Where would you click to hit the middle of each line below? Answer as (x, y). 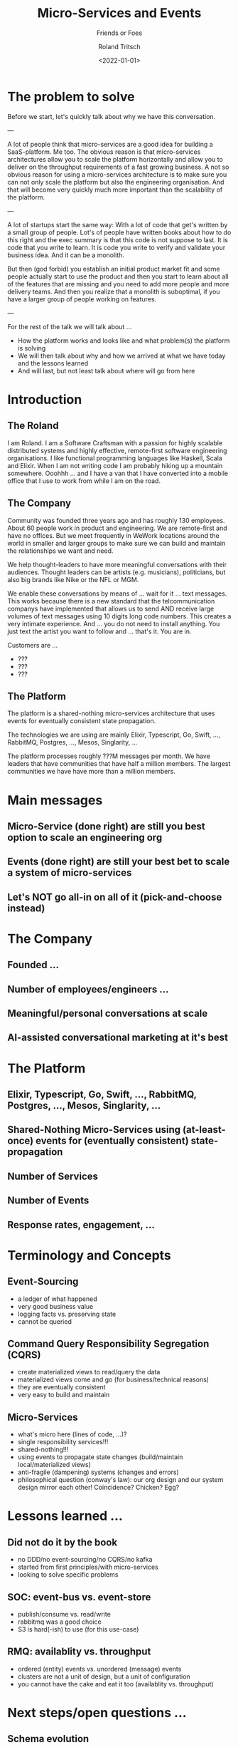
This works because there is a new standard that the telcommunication (111, 601)
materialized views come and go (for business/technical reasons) (113, 1379)
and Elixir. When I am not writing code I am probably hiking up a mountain (115, 465)
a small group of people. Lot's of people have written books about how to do (119, 232)
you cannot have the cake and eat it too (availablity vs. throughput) (116, 1684)
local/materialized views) (54, 1465)
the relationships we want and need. (60, 551)
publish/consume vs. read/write (64, 1614)
